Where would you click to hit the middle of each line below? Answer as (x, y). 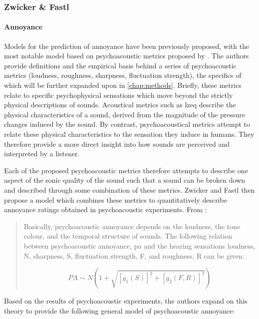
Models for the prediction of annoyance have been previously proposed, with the (127, 46)
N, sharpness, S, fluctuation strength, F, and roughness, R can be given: (134, 255)
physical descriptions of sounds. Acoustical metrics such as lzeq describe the (120, 105)
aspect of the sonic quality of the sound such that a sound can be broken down (125, 180)
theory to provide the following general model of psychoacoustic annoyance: (120, 310)
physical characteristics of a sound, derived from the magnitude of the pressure (125, 114)
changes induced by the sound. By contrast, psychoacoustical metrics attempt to (127, 124)
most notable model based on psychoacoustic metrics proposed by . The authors (127, 56)
